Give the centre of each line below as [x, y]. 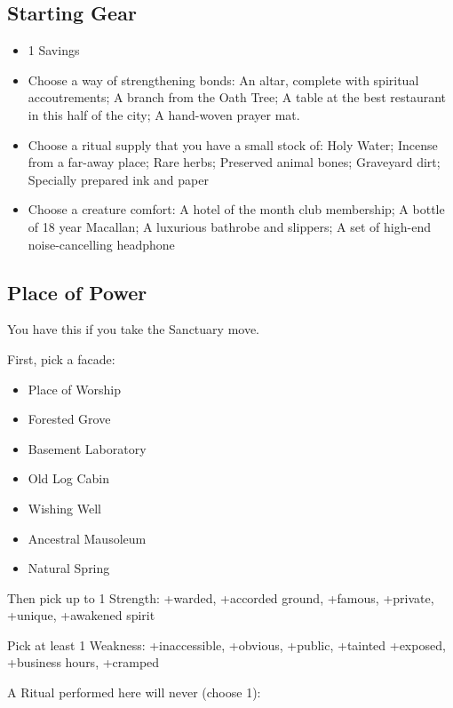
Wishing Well [64, 508]
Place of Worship [74, 389]
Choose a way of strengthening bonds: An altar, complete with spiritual [223, 80]
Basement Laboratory [87, 448]
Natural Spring [69, 568]
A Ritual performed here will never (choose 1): [134, 692]
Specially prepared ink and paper [118, 179]
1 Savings [54, 50]
